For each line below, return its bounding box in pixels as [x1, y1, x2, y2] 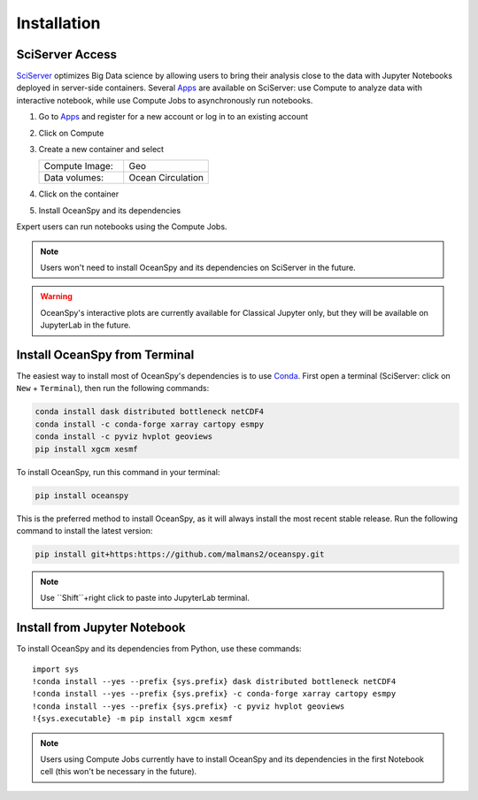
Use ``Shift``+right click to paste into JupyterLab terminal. [40, 593, 250, 604]
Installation [16, 13, 101, 33]
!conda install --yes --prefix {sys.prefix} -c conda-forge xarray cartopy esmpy [32, 688, 397, 699]
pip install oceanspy [35, 490, 129, 500]
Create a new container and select [38, 144, 164, 155]
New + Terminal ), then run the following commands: [16, 383, 210, 394]
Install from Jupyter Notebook [16, 620, 186, 635]
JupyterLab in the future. [40, 319, 132, 331]
